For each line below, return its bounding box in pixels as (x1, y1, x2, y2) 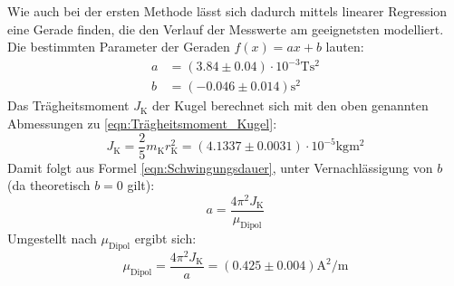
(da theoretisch (7, 176, 91, 195)
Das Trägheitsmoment (7, 96, 130, 115)
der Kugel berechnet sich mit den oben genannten (152, 96, 429, 115)
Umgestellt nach (7, 228, 97, 247)
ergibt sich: (134, 228, 197, 247)
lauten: (325, 37, 364, 56)
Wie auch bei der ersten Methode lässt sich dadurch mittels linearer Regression (7, 2, 448, 20)
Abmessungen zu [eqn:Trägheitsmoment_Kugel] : (7, 114, 277, 133)
